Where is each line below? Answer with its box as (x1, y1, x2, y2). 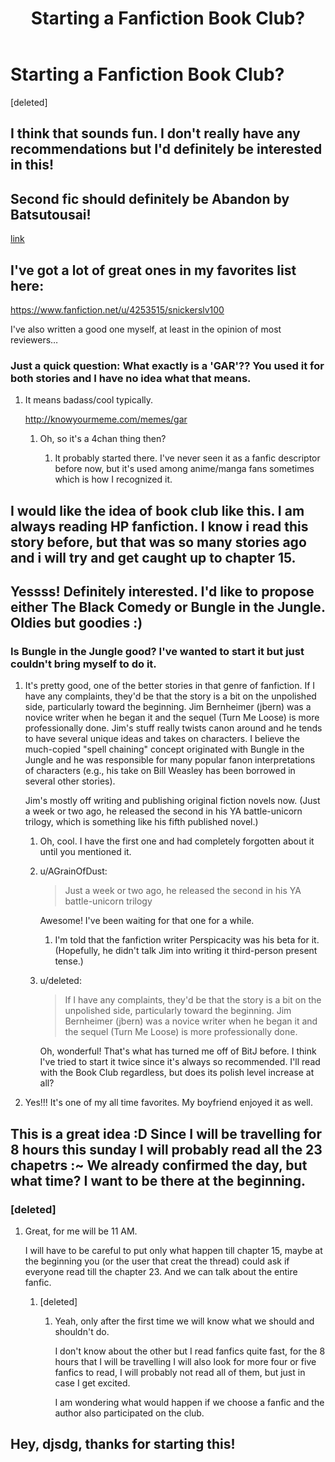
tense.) (54, 955, 84, 967)
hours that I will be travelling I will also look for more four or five (54, 1356, 317, 1368)
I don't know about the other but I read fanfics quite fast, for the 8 (54, 1345, 326, 1357)
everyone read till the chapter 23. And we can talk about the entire (24, 1266, 298, 1278)
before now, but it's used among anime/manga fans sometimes (54, 463, 315, 475)
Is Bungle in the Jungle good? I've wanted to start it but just (10, 644, 305, 658)
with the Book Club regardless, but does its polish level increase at (39, 1067, 315, 1079)
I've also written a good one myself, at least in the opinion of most (10, 323, 282, 335)
